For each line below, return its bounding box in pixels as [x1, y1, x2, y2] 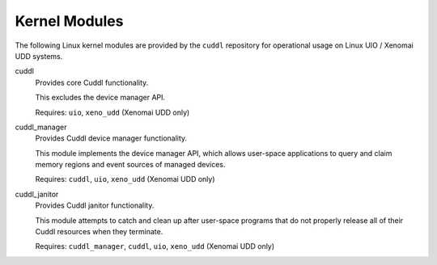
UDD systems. [15, 51, 63, 61]
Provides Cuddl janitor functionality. [35, 200, 155, 210]
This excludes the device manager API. [35, 93, 166, 103]
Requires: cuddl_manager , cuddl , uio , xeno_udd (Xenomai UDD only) [35, 242, 275, 251]
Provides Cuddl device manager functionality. [35, 133, 188, 143]
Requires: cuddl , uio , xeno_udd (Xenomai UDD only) [35, 175, 215, 184]
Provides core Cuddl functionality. [35, 78, 149, 87]
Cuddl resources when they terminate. [35, 227, 163, 237]
